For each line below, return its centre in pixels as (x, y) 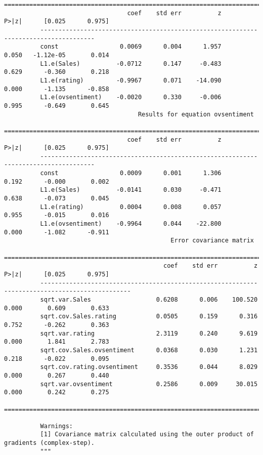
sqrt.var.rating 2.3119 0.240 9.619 (149, 333)
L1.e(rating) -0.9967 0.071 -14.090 (131, 80)
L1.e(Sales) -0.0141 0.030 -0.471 (131, 190)
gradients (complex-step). (49, 443)
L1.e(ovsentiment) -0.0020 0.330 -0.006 (131, 97)
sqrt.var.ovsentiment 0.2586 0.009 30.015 (149, 384)
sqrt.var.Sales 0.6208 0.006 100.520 (149, 299)
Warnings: (57, 426)
